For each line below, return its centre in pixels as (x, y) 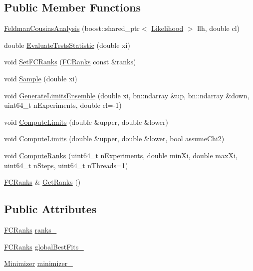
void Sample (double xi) (41, 78)
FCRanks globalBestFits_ (44, 246)
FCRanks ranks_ (30, 229)
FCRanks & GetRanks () (42, 182)
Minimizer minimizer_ (38, 263)
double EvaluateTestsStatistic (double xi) (67, 45)
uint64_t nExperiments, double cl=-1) (63, 105)
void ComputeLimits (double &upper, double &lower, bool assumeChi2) (114, 138)
